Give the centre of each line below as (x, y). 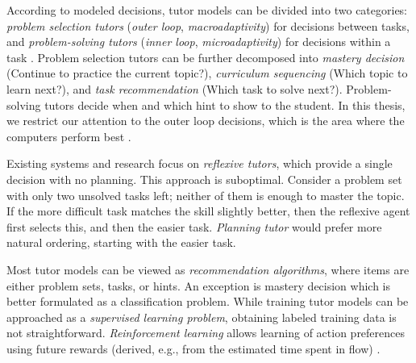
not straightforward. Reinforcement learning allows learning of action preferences (206, 333)
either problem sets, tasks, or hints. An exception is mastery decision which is (199, 285)
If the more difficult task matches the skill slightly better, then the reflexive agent (208, 211)
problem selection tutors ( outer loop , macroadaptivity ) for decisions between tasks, (208, 25)
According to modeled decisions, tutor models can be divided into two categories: (207, 10)
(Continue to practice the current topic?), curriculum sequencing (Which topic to (207, 73)
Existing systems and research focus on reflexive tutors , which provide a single (200, 163)
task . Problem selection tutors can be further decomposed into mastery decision (206, 57)
